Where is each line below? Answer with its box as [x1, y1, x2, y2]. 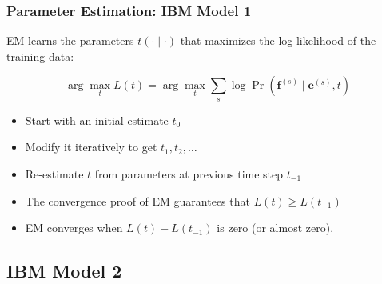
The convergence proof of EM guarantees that [25, 192, 250, 209]
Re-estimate [25, 165, 84, 182]
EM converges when [25, 219, 123, 236]
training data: [6, 47, 74, 64]
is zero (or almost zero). [217, 219, 334, 236]
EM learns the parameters [6, 32, 134, 49]
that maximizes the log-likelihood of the [180, 32, 376, 49]
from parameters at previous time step [94, 165, 284, 182]
